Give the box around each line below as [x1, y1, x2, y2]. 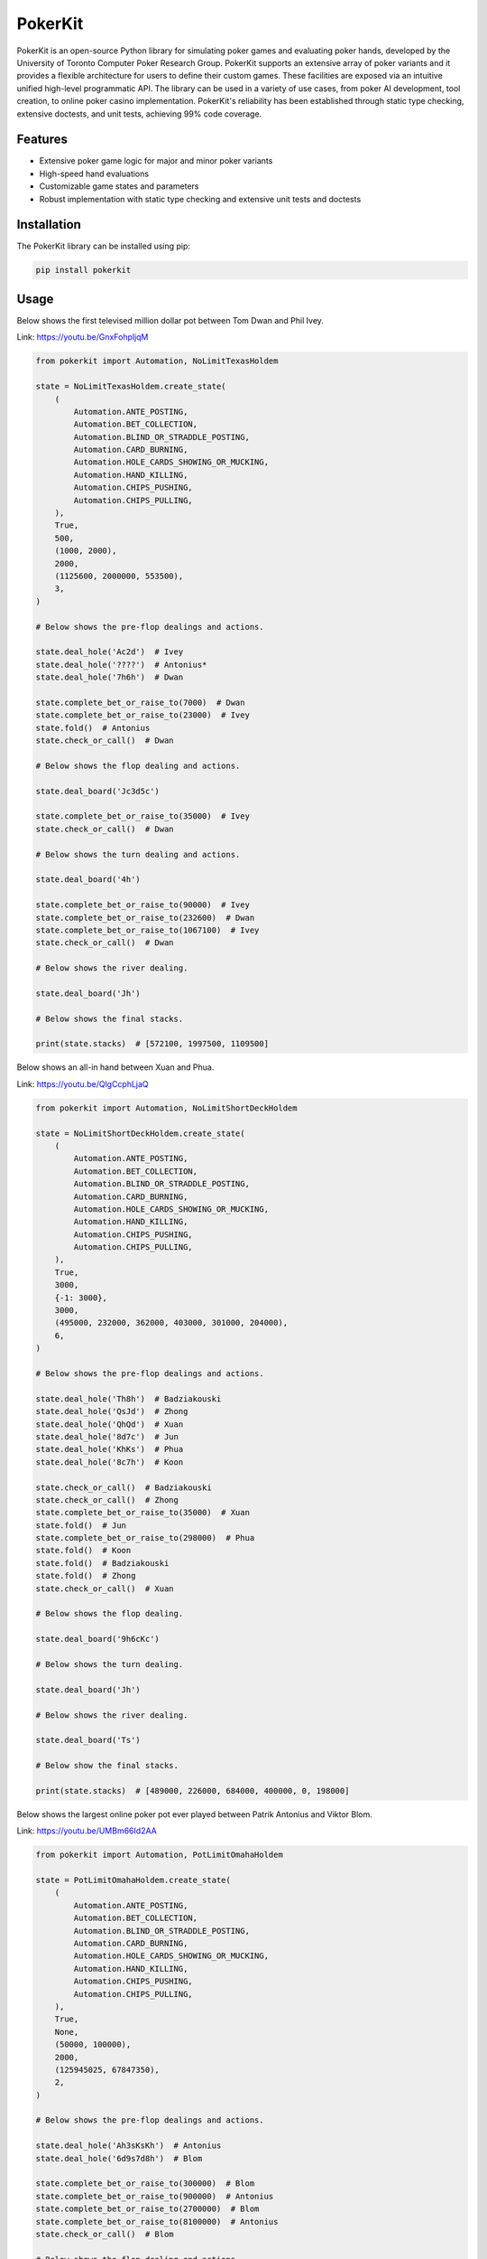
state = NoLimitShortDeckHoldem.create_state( [35, 1128, 245, 1139]
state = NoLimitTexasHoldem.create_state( [35, 381, 226, 392]
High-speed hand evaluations [39, 168, 149, 179]
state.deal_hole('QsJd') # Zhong [35, 1406, 188, 1417]
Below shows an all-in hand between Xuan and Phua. [16, 1062, 215, 1073]
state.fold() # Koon [35, 1545, 132, 1556]
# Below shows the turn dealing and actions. [35, 849, 241, 859]
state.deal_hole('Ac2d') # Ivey [35, 647, 184, 657]
